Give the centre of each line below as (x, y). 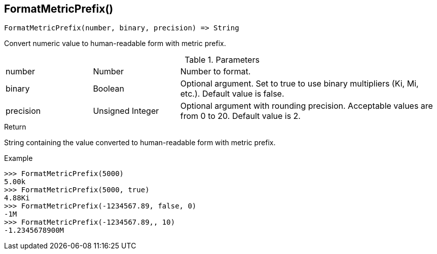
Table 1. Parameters (222, 60)
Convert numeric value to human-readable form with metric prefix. (115, 44)
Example (19, 158)
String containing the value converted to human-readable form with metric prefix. (140, 143)
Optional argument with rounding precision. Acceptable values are (306, 106)
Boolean (108, 89)
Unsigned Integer (126, 111)
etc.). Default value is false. (232, 94)
